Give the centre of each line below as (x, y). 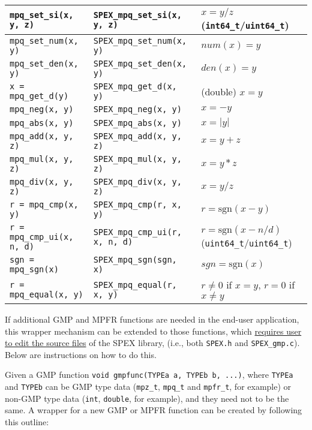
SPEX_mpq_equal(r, (135, 285)
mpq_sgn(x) (34, 269)
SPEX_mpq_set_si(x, (137, 15)
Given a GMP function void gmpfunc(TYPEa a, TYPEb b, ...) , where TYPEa (149, 375)
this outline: (27, 422)
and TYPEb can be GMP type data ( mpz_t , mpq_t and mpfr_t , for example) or (148, 387)
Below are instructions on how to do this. (81, 354)
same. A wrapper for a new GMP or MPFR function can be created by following (154, 410)
